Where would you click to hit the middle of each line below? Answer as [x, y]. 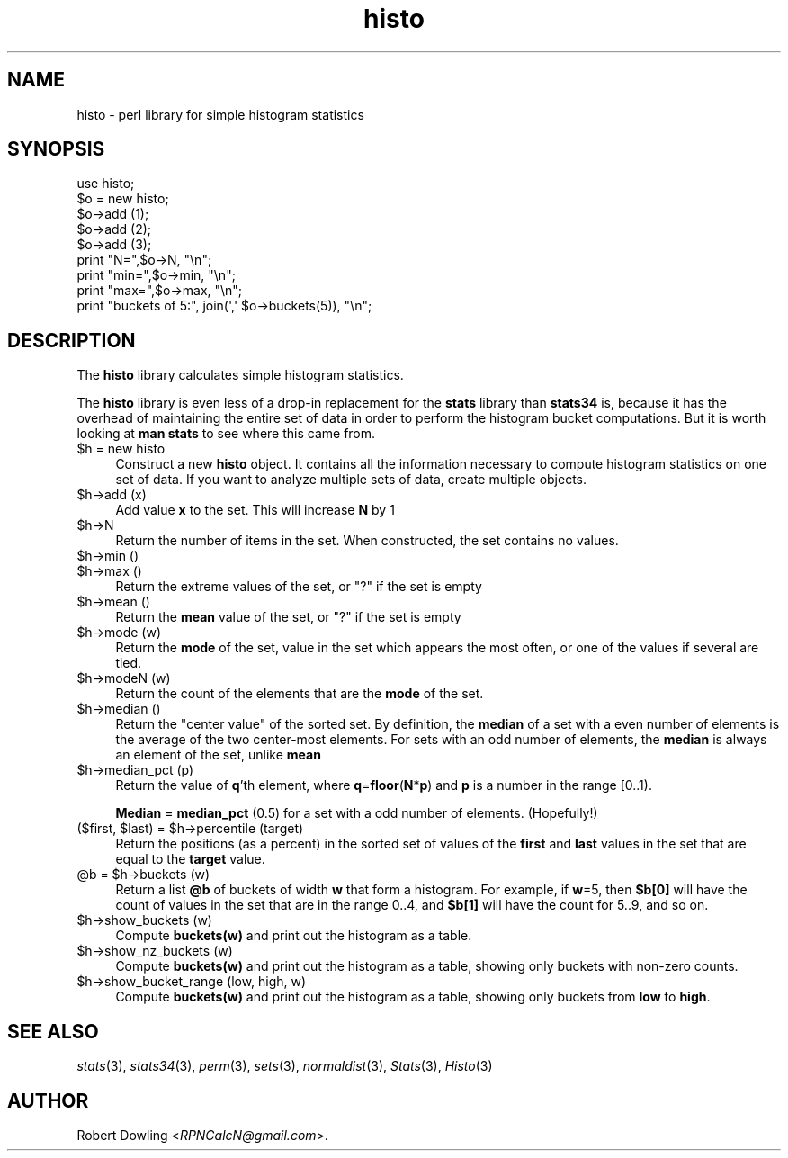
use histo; [106, 184]
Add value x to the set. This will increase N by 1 [255, 510]
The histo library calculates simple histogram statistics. [240, 375]
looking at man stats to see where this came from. [226, 434]
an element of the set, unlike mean [218, 755]
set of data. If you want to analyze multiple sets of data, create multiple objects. [351, 480]
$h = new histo [121, 449]
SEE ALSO [53, 1031]
